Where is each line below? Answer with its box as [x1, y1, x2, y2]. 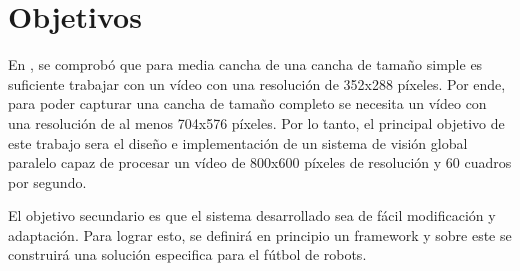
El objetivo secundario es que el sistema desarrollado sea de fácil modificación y [8, 205, 496, 226]
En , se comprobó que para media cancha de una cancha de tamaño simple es [8, 54, 483, 75]
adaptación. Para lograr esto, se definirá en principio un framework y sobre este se [8, 224, 512, 245]
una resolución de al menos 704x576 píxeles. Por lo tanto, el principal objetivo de [8, 112, 505, 133]
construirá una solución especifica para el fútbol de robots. [8, 244, 367, 265]
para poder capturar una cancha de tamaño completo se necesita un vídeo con [8, 93, 487, 114]
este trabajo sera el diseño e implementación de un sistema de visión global [8, 132, 468, 153]
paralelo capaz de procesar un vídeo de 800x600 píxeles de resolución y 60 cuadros [8, 152, 512, 173]
